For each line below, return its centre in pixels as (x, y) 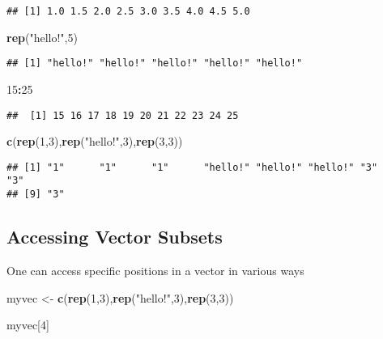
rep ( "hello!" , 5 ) (42, 37)
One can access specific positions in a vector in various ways (155, 270)
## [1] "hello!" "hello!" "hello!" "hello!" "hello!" (155, 64)
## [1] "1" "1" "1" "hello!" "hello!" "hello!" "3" (192, 167)
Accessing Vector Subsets (115, 237)
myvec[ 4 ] (28, 325)
